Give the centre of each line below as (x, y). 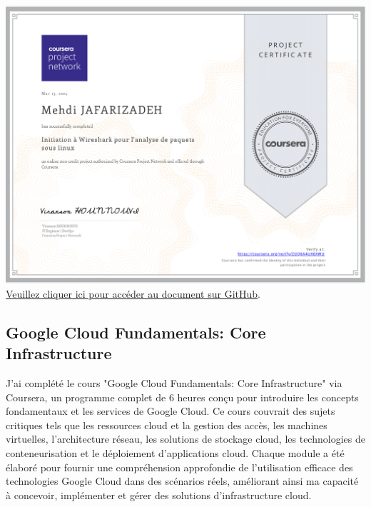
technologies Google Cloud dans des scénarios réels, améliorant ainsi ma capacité (182, 481)
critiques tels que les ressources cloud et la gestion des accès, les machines (167, 425)
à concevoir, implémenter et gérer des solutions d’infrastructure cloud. (159, 495)
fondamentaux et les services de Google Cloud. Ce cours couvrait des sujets (171, 411)
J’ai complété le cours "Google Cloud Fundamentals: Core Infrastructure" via (174, 383)
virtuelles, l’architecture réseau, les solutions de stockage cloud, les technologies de (185, 439)
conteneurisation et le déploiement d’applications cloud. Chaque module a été (175, 453)
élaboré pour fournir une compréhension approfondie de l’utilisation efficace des (179, 467)
